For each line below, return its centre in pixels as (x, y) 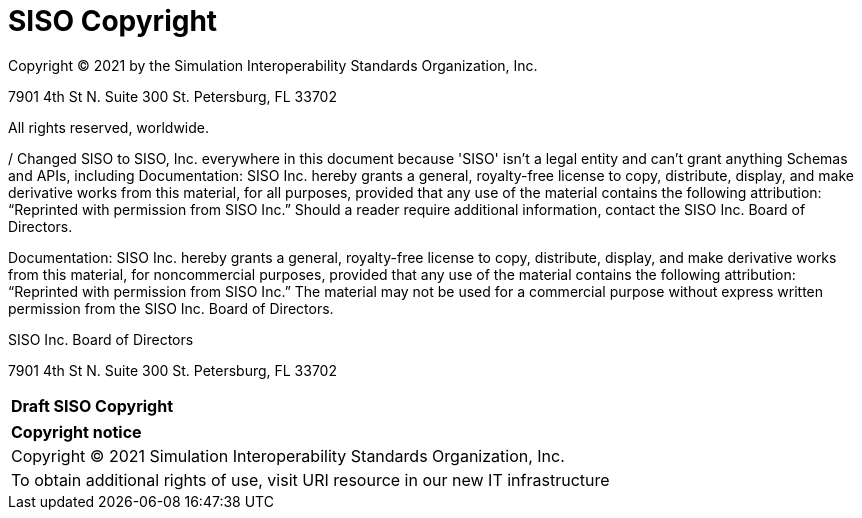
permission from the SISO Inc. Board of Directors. (171, 308)
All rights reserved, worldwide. (109, 127)
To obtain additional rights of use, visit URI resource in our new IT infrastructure (310, 479)
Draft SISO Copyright (92, 405)
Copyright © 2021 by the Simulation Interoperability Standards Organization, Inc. (273, 65)
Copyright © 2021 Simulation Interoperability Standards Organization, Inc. (288, 455)
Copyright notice (76, 431)
